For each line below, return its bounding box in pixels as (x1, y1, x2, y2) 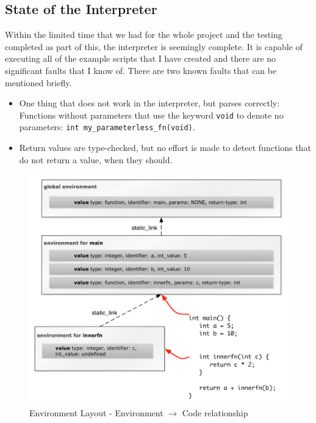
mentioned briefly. (5, 76, 72, 89)
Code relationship (182, 406, 248, 419)
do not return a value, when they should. (19, 153, 173, 166)
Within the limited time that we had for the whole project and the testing (5, 28, 282, 41)
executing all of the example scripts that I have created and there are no (5, 52, 276, 65)
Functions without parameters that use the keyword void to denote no (19, 108, 284, 121)
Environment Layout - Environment (29, 406, 163, 419)
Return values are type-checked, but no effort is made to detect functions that (19, 141, 311, 154)
